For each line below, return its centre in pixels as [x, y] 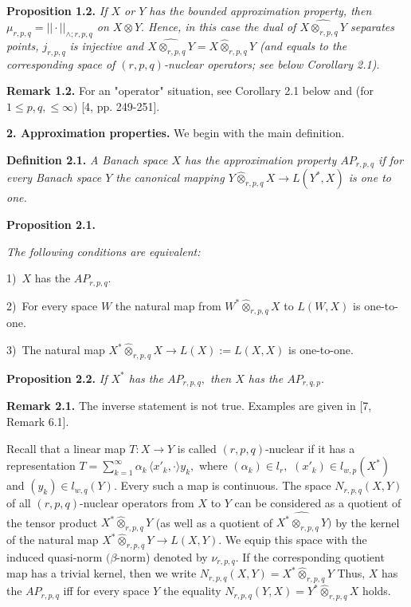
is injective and [107, 45]
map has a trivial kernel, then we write [102, 573]
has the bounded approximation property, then [260, 10]
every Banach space [54, 177]
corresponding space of [61, 63]
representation [41, 465]
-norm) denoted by [162, 557]
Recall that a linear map [66, 448]
